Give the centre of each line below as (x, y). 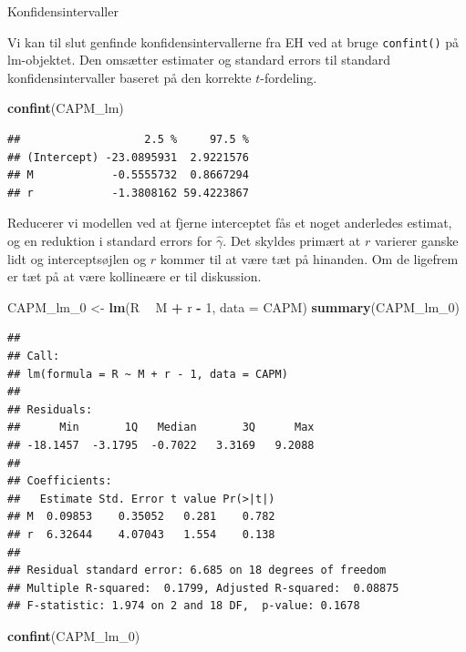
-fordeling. (289, 77)
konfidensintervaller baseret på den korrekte (129, 77)
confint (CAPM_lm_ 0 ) (74, 635)
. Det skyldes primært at (292, 240)
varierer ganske (416, 240)
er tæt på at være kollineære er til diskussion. (135, 276)
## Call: (34, 356)
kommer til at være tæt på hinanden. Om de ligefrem (309, 258)
